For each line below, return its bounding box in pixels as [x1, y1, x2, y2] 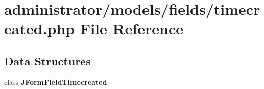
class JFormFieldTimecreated [4, 76, 107, 87]
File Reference [80, 18, 184, 39]
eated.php [4, 18, 75, 39]
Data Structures [4, 53, 91, 68]
